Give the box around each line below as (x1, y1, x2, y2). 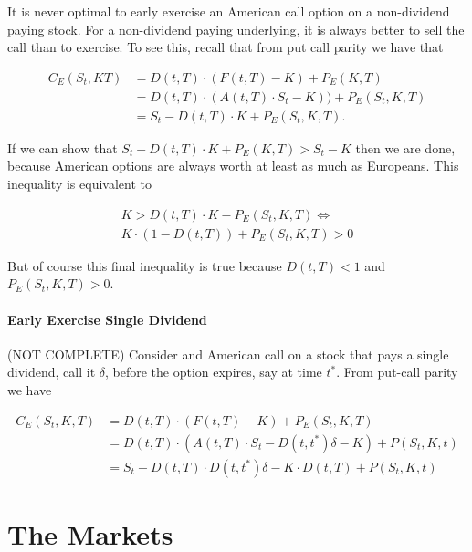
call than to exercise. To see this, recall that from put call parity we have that (7, 37, 444, 57)
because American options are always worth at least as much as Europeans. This (7, 156, 459, 175)
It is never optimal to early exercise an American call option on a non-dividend (7, 2, 450, 20)
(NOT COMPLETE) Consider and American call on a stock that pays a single (7, 344, 449, 363)
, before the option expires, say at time (104, 362, 322, 381)
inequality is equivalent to (7, 174, 152, 193)
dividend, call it (7, 362, 96, 381)
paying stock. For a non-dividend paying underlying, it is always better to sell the (7, 19, 465, 38)
